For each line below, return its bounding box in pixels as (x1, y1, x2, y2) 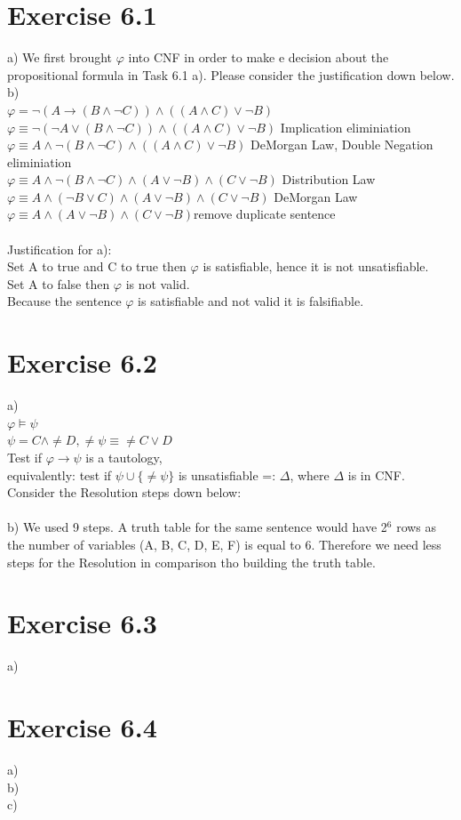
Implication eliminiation (280, 117, 411, 136)
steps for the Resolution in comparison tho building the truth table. (7, 552, 376, 571)
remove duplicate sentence (193, 205, 336, 223)
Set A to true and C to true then (7, 257, 187, 276)
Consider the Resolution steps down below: (7, 483, 242, 502)
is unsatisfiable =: (178, 465, 276, 484)
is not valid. (125, 274, 190, 293)
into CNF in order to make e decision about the (128, 48, 389, 67)
